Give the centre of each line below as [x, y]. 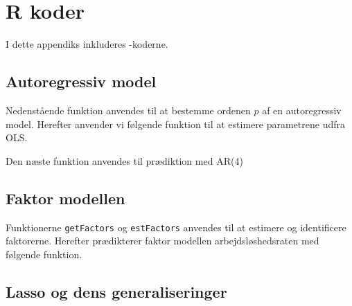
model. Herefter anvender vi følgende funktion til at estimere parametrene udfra [175, 124]
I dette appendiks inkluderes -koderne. [87, 44]
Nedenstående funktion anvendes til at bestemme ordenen [128, 110]
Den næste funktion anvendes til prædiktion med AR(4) [124, 160]
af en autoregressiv [302, 110]
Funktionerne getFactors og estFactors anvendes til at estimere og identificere [176, 227]
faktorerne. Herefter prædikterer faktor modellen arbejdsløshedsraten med [162, 241]
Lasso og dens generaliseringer [116, 291]
